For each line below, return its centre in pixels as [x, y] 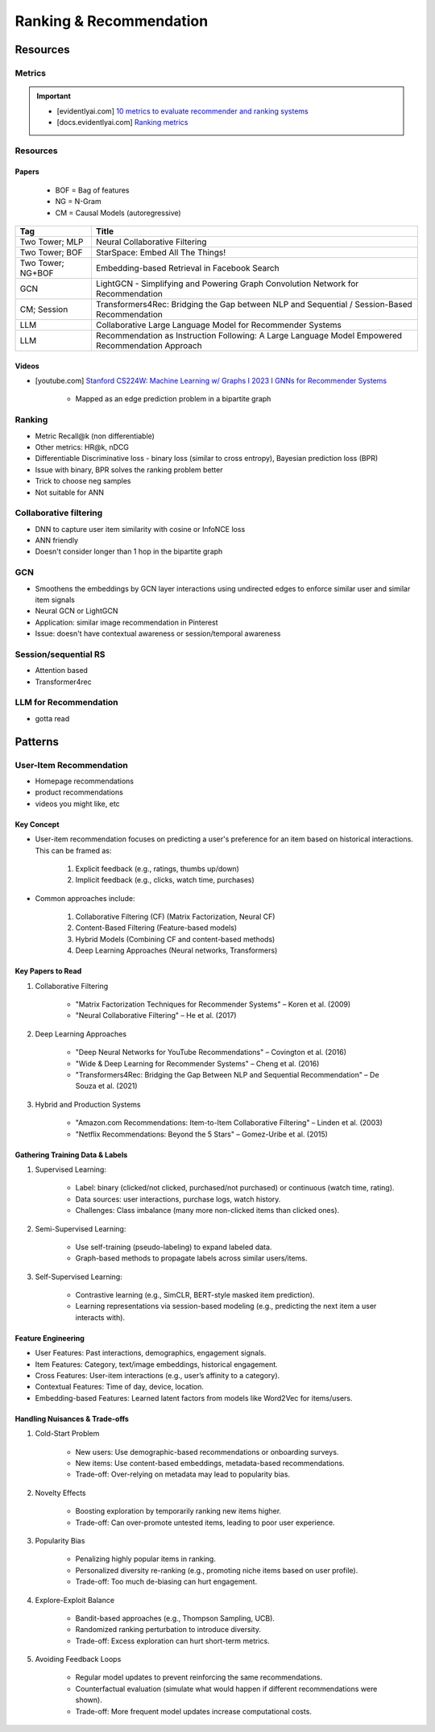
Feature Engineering [50, 1338]
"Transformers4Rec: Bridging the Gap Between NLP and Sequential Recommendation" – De [227, 1075]
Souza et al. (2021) [106, 1086]
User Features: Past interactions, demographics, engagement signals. [151, 1353]
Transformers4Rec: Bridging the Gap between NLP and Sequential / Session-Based [254, 305]
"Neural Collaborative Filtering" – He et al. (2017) [156, 1016]
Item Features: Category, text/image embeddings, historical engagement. [156, 1364]
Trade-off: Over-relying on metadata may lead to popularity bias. [182, 1474]
